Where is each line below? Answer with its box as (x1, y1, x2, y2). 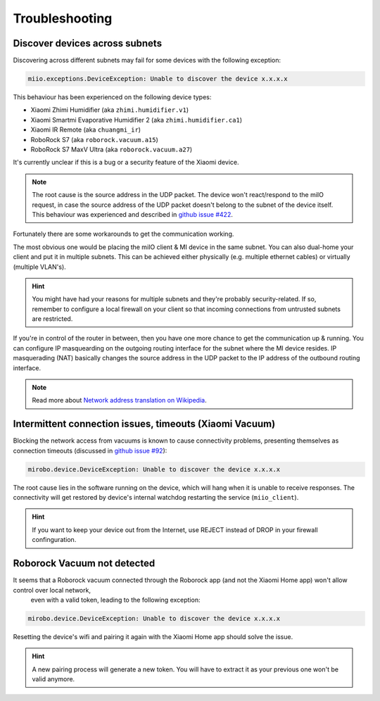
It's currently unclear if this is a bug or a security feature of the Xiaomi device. (13, 158, 239, 167)
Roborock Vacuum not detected (13, 557, 156, 569)
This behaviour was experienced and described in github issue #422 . (32, 210, 234, 218)
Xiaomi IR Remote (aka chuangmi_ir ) (30, 125, 141, 134)
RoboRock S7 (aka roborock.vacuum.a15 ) (30, 135, 158, 144)
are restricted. (32, 315, 73, 323)
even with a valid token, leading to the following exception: (30, 595, 201, 604)
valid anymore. (32, 675, 75, 683)
